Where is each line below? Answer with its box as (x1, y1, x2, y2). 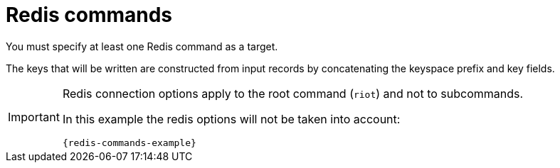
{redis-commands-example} (62, 137, 196, 148)
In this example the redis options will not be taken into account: (62, 111, 401, 126)
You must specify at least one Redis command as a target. (6, 40, 278, 52)
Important (8, 110, 60, 125)
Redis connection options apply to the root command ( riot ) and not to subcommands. (62, 86, 524, 101)
